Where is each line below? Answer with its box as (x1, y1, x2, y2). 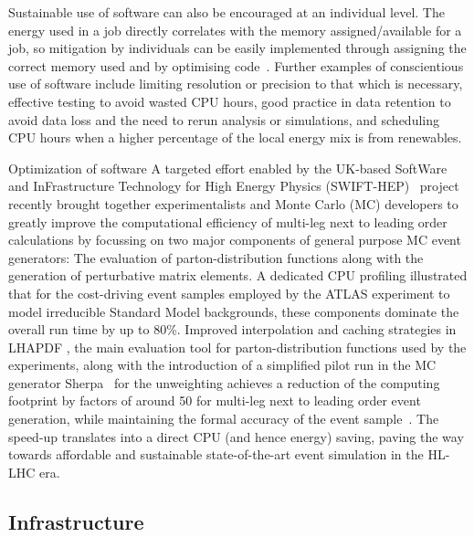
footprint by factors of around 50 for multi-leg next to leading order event (8, 391, 421, 410)
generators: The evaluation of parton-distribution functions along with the (8, 247, 424, 267)
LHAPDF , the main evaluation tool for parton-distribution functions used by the (8, 337, 467, 356)
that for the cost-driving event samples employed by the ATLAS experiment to (8, 283, 450, 302)
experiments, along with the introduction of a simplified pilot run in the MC (8, 355, 437, 374)
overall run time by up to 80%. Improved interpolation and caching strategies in (8, 320, 457, 339)
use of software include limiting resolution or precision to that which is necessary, (8, 74, 463, 93)
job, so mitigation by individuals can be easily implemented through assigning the (8, 38, 467, 58)
